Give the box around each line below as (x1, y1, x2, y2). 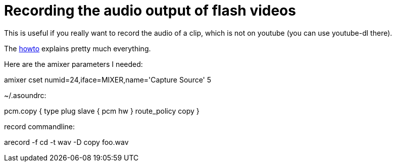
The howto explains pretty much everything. (4, 44, 151, 53)
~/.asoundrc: (4, 91, 46, 100)
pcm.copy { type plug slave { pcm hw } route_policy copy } (4, 106, 200, 115)
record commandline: (4, 122, 75, 131)
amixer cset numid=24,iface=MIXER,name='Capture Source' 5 (4, 75, 212, 84)
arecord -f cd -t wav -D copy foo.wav (4, 137, 129, 146)
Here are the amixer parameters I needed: (4, 59, 143, 68)
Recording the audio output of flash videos (4, 2, 296, 19)
